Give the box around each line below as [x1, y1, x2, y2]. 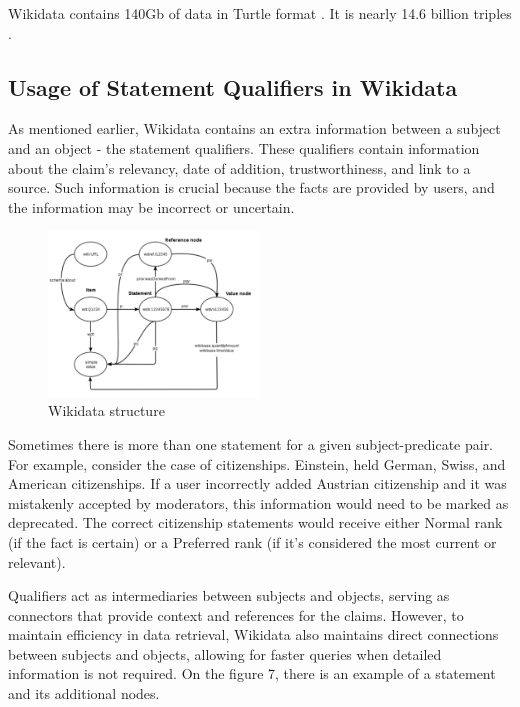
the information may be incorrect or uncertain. [8, 196, 295, 217]
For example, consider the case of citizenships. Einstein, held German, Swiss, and [8, 453, 506, 474]
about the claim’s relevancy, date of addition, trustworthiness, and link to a [8, 157, 471, 178]
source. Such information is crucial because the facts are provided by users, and [8, 177, 495, 198]
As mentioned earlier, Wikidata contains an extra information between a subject [8, 118, 501, 139]
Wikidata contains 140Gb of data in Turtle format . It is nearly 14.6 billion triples [8, 3, 512, 23]
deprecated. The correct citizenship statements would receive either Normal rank [8, 512, 503, 533]
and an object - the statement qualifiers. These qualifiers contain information [8, 137, 480, 158]
